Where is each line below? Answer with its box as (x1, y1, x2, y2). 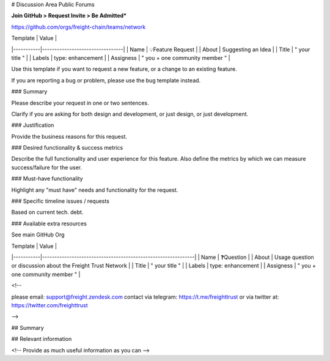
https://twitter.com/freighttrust (11, 301, 88, 308)
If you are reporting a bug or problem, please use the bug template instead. (11, 76, 201, 84)
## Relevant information (11, 335, 72, 343)
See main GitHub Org (11, 231, 65, 238)
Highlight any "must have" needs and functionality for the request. (11, 186, 178, 194)
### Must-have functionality (11, 175, 83, 183)
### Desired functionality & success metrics (11, 144, 123, 151)
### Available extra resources (11, 220, 87, 227)
